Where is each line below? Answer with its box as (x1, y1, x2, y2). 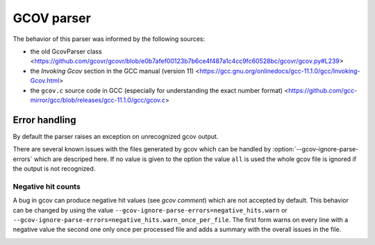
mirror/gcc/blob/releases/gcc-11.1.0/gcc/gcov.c (30, 96, 166, 104)
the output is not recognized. (12, 164, 96, 173)
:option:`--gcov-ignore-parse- (272, 145, 359, 153)
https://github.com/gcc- (288, 86, 358, 94)
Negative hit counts (12, 181, 81, 191)
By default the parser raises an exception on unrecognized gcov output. (12, 132, 219, 140)
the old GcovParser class (30, 47, 102, 56)
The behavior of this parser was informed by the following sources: (12, 35, 206, 43)
